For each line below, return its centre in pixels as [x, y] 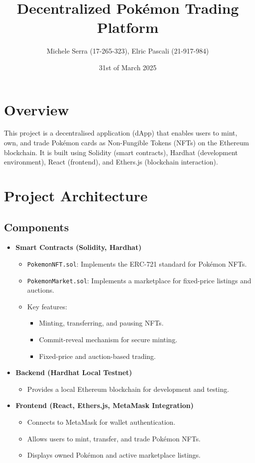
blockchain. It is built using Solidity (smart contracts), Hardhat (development [121, 152]
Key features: [47, 306]
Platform [128, 27]
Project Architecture [76, 195]
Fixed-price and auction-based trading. [97, 356]
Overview [37, 109]
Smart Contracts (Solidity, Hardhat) [78, 247]
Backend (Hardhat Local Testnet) [74, 372]
